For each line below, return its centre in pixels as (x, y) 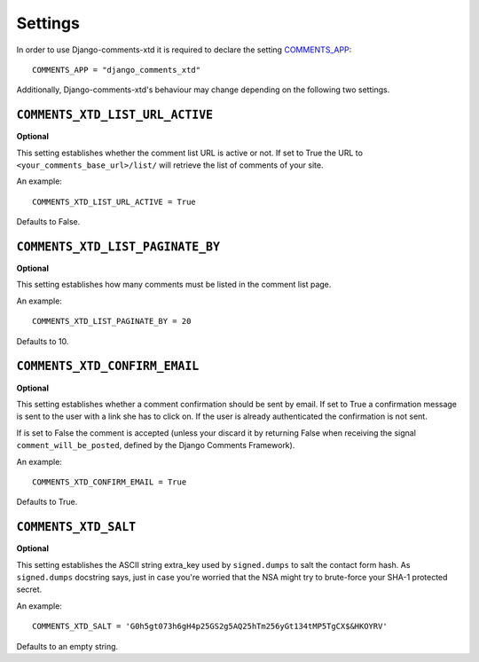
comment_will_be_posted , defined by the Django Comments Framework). (156, 445)
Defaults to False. (48, 222)
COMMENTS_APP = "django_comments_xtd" (117, 70)
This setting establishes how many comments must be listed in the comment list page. (174, 285)
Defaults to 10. (43, 341)
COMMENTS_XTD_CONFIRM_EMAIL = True (110, 482)
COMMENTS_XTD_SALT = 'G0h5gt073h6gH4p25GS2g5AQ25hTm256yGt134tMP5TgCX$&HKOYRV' (210, 627)
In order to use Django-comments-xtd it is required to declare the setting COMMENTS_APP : (184, 50)
